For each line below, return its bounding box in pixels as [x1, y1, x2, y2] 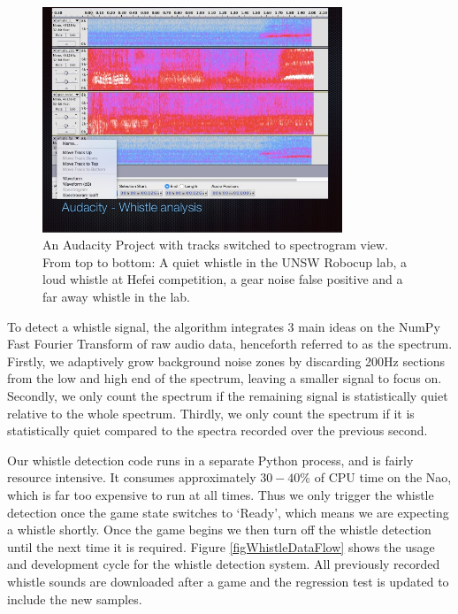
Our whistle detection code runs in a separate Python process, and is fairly [7, 450, 414, 469]
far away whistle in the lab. [42, 288, 190, 306]
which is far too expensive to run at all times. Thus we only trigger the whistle [7, 485, 434, 503]
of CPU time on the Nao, [314, 468, 452, 487]
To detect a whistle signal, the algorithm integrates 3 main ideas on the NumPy [7, 317, 440, 335]
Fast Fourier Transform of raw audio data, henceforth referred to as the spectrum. [7, 334, 453, 353]
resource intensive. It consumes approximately [7, 468, 256, 487]
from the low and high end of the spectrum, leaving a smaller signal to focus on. [7, 369, 442, 388]
